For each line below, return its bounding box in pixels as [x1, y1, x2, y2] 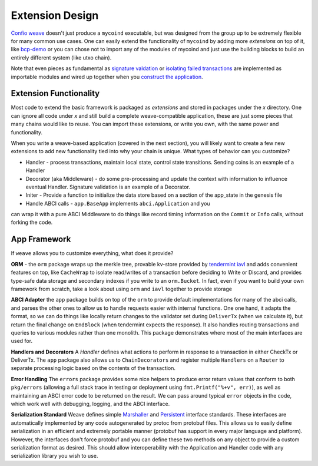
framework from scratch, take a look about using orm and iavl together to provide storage [11, 285, 233, 292]
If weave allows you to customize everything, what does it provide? [11, 250, 174, 257]
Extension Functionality [11, 88, 100, 98]
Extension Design [11, 9, 99, 22]
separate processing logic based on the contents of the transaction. [11, 365, 176, 372]
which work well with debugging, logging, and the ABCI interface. [11, 401, 170, 408]
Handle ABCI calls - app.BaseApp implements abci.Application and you [25, 200, 210, 207]
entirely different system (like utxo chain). [11, 54, 112, 61]
